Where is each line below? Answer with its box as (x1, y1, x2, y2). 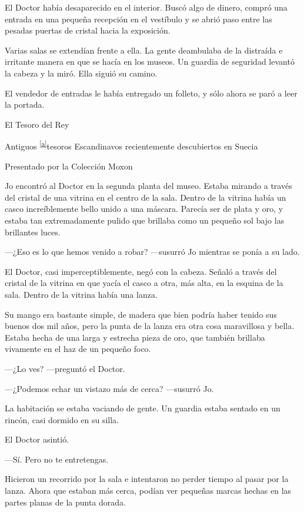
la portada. (5, 98, 45, 111)
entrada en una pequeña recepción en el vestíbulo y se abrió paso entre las (5, 12, 272, 25)
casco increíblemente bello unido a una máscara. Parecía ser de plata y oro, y (5, 202, 283, 215)
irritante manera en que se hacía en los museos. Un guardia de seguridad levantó (5, 55, 295, 68)
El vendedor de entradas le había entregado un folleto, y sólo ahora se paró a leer (5, 87, 298, 99)
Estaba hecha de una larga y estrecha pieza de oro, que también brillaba (5, 331, 265, 343)
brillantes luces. (5, 225, 61, 238)
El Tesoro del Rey (5, 118, 69, 130)
